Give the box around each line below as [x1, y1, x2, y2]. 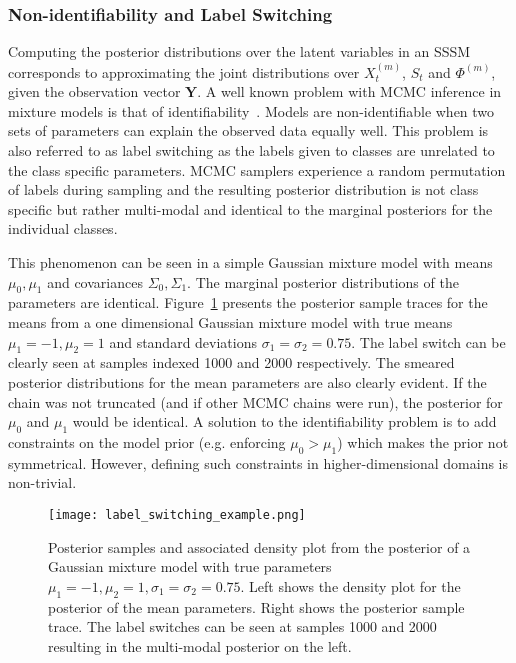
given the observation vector [8, 81, 181, 102]
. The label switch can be [351, 331, 506, 352]
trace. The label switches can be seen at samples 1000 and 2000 [48, 616, 437, 637]
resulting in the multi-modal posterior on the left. [48, 635, 352, 656]
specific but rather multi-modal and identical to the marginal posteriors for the [8, 198, 493, 219]
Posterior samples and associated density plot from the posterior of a [48, 536, 471, 557]
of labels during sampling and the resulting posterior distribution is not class [8, 179, 479, 200]
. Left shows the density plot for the [240, 575, 461, 596]
